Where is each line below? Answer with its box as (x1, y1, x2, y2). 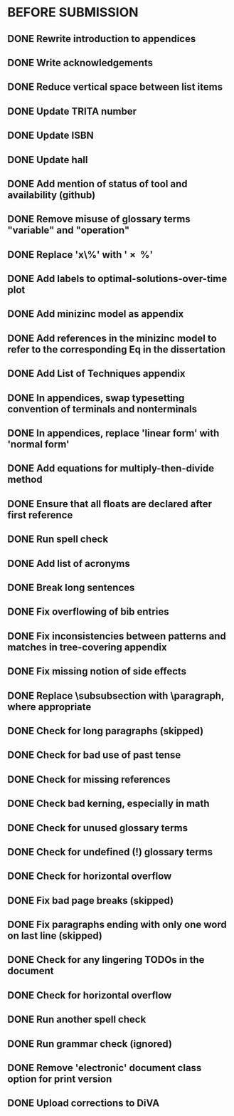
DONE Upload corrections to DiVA (7, 1097, 160, 1110)
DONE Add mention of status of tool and (7, 177, 188, 189)
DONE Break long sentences (7, 582, 135, 593)
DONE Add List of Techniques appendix (7, 367, 186, 380)
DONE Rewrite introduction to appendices (7, 33, 196, 45)
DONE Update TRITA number (7, 105, 137, 118)
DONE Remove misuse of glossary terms (7, 213, 191, 225)
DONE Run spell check (7, 533, 109, 546)
